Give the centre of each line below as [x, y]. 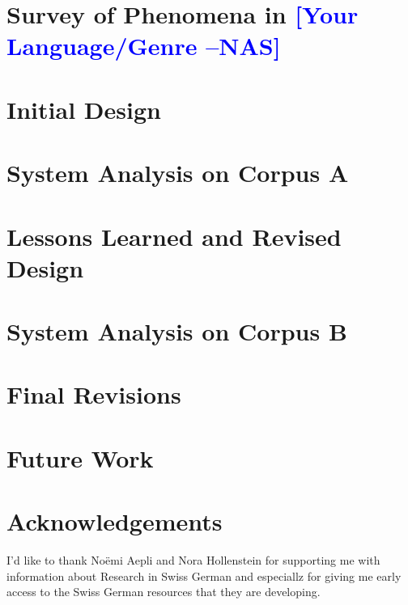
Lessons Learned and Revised [174, 236]
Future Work [80, 457]
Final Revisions [94, 394]
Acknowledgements [115, 521]
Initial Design [84, 109]
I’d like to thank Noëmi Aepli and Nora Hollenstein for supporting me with [193, 560]
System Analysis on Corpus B [177, 331]
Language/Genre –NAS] [144, 46]
